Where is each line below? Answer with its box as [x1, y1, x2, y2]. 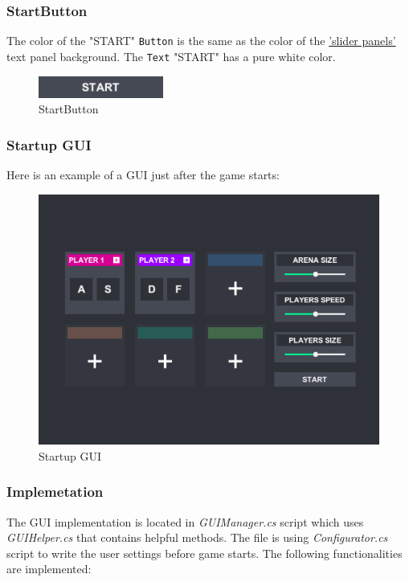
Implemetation [6, 482, 104, 502]
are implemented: [6, 560, 92, 577]
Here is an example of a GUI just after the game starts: [6, 166, 280, 182]
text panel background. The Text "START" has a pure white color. [6, 47, 336, 64]
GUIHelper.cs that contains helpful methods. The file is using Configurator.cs [6, 529, 388, 546]
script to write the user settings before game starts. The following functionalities [6, 544, 403, 561]
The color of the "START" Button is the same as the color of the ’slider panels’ [6, 32, 396, 49]
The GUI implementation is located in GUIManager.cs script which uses [6, 513, 364, 530]
